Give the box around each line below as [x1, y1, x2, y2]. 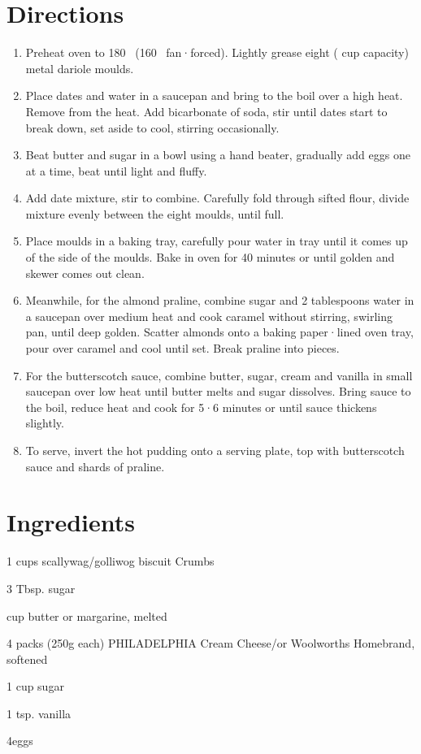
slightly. [25, 414, 64, 431]
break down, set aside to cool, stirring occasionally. [25, 119, 280, 136]
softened [7, 650, 48, 667]
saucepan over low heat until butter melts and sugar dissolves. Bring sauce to [25, 383, 411, 400]
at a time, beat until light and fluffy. [25, 162, 207, 179]
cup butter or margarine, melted [7, 607, 167, 624]
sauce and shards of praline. [25, 457, 165, 474]
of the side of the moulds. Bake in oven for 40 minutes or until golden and [25, 249, 395, 266]
